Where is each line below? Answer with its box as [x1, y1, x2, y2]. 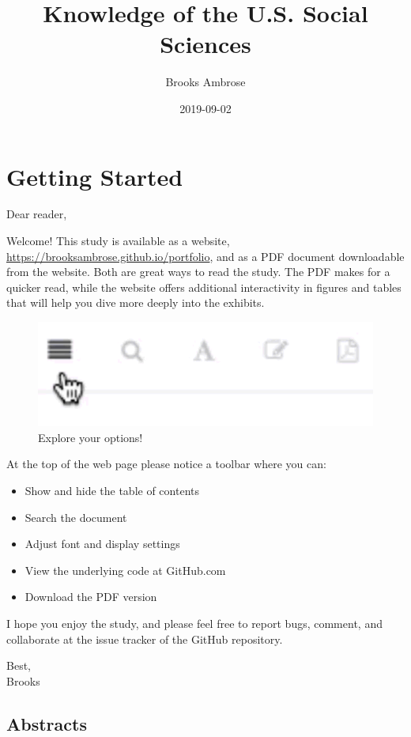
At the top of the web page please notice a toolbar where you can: [6, 455, 326, 472]
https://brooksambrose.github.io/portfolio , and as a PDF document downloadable [6, 248, 405, 264]
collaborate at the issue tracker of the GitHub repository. [6, 630, 283, 647]
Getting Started [6, 160, 183, 192]
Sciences [160, 28, 251, 60]
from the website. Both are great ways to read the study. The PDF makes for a [6, 263, 390, 280]
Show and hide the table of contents [25, 482, 199, 499]
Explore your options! [38, 429, 143, 445]
